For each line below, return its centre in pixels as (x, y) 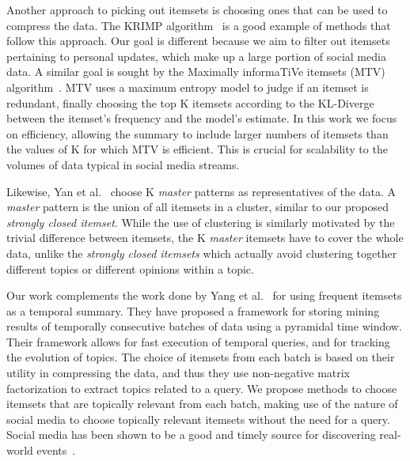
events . (56, 450)
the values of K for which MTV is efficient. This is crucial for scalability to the (197, 149)
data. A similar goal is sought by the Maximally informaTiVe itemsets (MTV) (196, 72)
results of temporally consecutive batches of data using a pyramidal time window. (204, 326)
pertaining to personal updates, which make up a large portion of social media (196, 56)
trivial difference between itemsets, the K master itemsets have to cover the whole (205, 238)
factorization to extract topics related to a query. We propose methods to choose (202, 388)
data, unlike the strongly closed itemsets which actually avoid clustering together (202, 253)
